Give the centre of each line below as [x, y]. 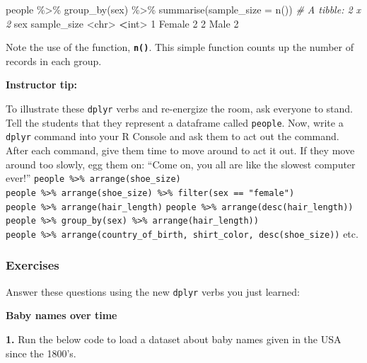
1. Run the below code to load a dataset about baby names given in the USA [174, 339]
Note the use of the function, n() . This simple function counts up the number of [180, 47]
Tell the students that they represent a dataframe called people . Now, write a [175, 122]
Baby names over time [62, 315]
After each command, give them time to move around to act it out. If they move [180, 150]
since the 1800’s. [41, 353]
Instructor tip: [41, 85]
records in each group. [54, 60]
